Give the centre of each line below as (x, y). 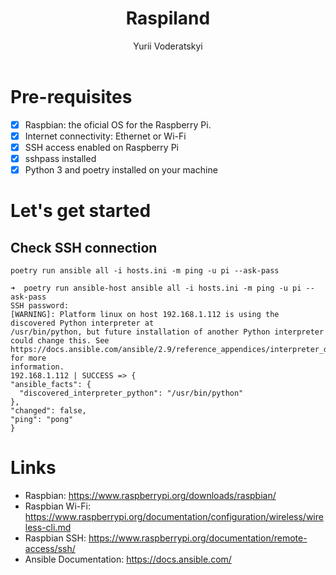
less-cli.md (48, 527)
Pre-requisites (71, 96)
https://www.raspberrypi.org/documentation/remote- (198, 538)
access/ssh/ (50, 548)
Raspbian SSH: (55, 538)
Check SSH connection (84, 247)
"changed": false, (48, 411)
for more (28, 358)
